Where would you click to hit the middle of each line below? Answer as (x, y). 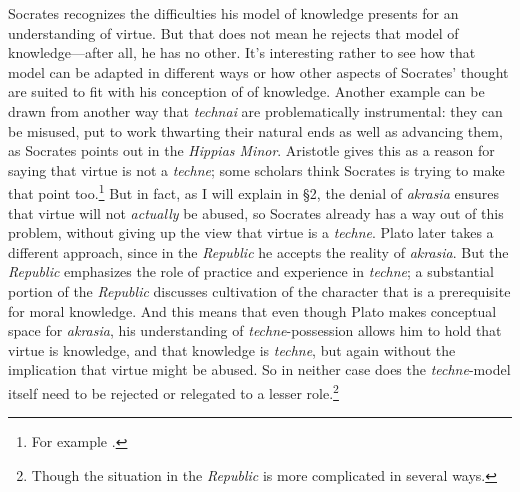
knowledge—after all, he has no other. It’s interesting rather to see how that (242, 52)
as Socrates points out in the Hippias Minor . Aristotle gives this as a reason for (251, 150)
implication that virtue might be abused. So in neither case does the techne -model (259, 369)
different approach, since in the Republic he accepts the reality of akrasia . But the (258, 251)
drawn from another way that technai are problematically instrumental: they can (255, 110)
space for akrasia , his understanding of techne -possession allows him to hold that (255, 330)
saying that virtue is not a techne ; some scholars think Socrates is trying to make (256, 169)
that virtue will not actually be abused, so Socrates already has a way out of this (256, 212)
